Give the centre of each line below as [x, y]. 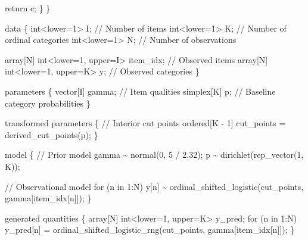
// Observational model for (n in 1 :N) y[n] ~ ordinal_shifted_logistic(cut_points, [154, 186]
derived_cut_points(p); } [52, 134]
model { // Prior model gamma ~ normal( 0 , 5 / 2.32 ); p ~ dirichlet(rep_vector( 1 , [154, 155]
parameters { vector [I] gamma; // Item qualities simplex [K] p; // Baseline [140, 91]
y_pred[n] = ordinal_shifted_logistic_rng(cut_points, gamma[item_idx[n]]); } [150, 230]
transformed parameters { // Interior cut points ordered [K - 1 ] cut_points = [145, 123]
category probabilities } [48, 103]
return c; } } [28, 8]
